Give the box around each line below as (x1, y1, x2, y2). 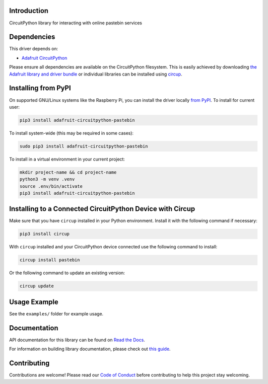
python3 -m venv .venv (19, 176, 75, 182)
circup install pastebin (19, 257, 80, 263)
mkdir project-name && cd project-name (19, 169, 117, 175)
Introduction (9, 6, 49, 15)
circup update (19, 283, 54, 289)
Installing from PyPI (9, 84, 71, 92)
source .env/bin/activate (19, 183, 83, 189)
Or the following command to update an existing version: (9, 270, 125, 276)
